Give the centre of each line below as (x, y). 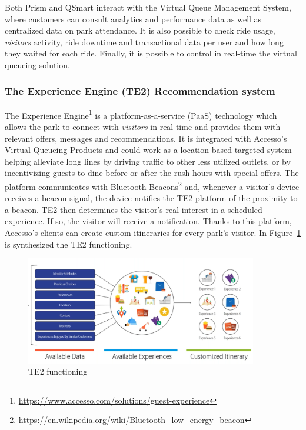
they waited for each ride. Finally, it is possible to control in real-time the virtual (151, 53)
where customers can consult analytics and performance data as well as (133, 19)
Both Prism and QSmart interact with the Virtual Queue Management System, (148, 7)
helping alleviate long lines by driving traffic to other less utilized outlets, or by (148, 161)
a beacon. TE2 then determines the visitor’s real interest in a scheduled (134, 209)
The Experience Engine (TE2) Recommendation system (140, 91)
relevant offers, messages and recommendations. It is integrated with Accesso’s (146, 138)
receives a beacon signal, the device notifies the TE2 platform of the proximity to (151, 198)
